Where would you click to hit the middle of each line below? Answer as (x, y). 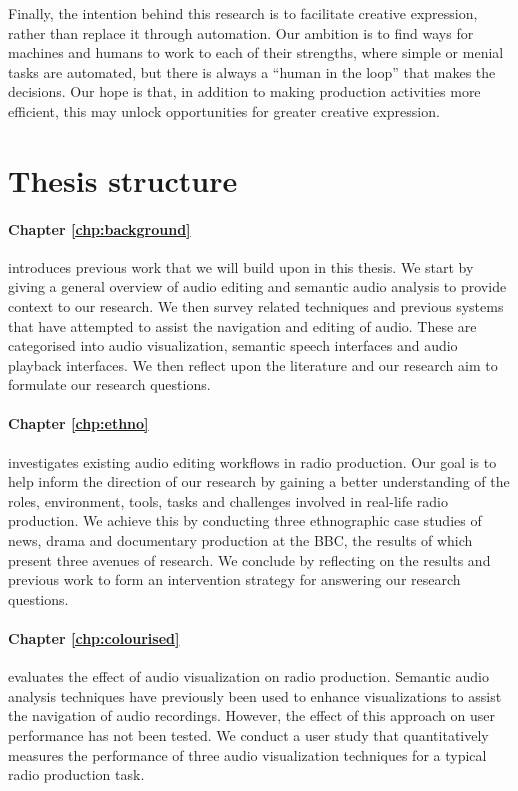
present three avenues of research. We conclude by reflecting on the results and (249, 559)
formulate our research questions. (109, 384)
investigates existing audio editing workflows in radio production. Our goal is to (252, 461)
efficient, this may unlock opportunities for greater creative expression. (224, 110)
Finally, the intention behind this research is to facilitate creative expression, (243, 13)
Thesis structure (123, 179)
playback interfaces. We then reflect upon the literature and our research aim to (253, 364)
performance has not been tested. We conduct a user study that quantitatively (248, 735)
